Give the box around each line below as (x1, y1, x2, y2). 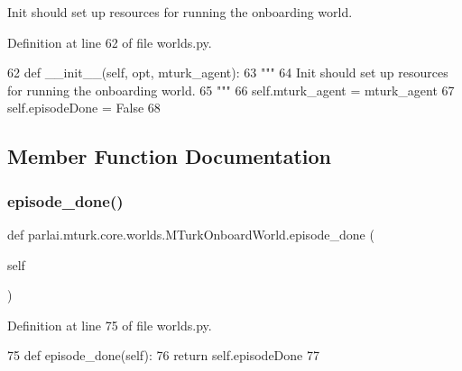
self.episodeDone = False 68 (7, 98, 161, 117)
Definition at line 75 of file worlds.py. (7, 315, 212, 334)
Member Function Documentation (7, 142, 332, 170)
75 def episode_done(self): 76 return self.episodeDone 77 (7, 346, 319, 365)
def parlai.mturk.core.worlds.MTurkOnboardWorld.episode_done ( (7, 224, 374, 243)
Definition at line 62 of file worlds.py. (7, 32, 212, 51)
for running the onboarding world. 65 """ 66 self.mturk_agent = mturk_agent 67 (7, 80, 455, 99)
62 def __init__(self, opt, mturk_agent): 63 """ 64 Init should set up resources (7, 63, 448, 82)
